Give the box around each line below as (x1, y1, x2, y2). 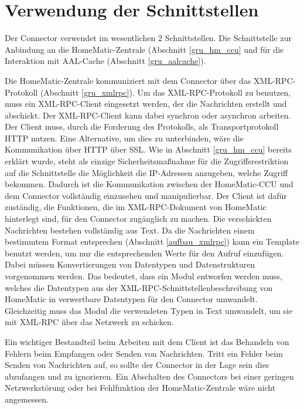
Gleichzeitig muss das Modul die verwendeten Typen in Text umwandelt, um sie (5, 304, 293, 316)
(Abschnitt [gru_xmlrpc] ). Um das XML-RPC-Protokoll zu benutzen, (40, 86, 291, 98)
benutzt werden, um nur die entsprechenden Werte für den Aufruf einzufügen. (5, 246, 284, 259)
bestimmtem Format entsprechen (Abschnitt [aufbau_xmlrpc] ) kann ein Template (5, 235, 300, 248)
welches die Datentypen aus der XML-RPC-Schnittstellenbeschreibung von (5, 281, 273, 293)
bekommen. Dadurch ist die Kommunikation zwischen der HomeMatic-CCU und (5, 178, 293, 190)
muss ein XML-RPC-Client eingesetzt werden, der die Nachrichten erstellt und (5, 97, 287, 110)
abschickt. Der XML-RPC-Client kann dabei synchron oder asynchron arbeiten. (5, 109, 291, 121)
